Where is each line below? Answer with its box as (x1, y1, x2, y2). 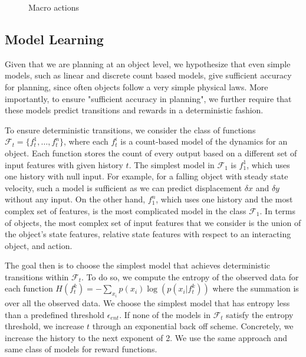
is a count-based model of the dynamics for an (120, 135, 288, 148)
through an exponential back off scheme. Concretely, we (92, 320, 294, 332)
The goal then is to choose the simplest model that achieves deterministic (5, 259, 270, 271)
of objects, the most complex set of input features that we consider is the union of (5, 216, 301, 228)
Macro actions (28, 1, 80, 13)
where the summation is (212, 282, 299, 294)
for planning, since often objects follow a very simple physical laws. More (5, 80, 268, 93)
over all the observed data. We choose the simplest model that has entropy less (5, 296, 290, 309)
